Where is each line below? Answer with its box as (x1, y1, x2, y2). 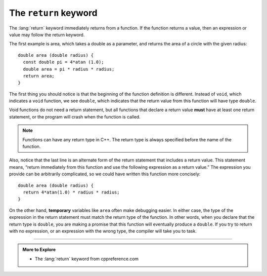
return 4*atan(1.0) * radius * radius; (23, 189, 120, 195)
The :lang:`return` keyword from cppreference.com (35, 256, 139, 262)
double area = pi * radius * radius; (23, 66, 115, 72)
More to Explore (22, 247, 56, 253)
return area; (23, 73, 55, 79)
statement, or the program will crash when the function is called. (9, 114, 141, 119)
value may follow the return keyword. (9, 32, 85, 38)
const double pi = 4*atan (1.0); (23, 59, 104, 65)
